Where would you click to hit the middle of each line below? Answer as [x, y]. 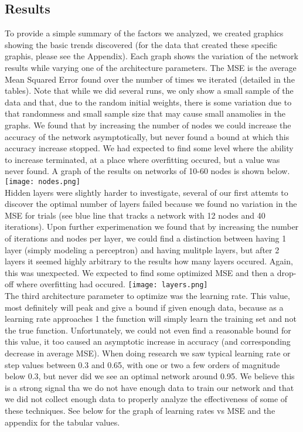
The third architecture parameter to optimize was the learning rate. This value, [147, 295]
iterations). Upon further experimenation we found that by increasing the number [152, 227]
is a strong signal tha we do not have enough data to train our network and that [149, 387]
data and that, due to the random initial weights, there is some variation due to [148, 102]
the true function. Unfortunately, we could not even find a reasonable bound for [148, 330]
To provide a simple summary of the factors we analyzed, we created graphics [144, 33]
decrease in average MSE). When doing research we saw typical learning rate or [148, 353]
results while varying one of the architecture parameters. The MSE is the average [151, 67]
